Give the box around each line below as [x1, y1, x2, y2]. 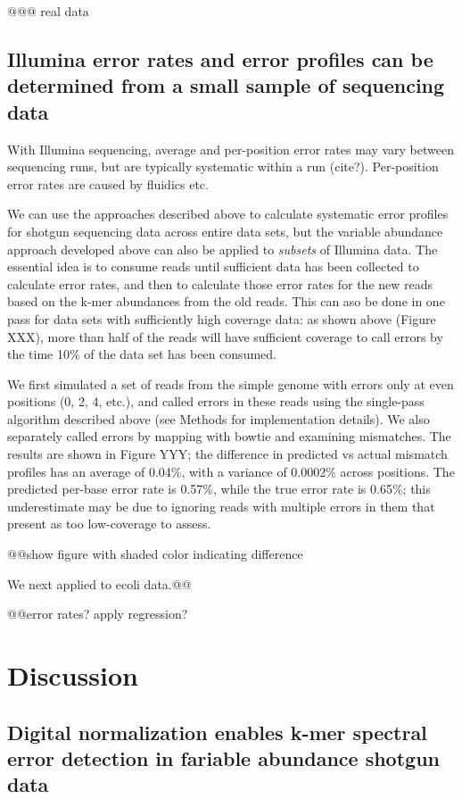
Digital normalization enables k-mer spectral [7, 718, 427, 745]
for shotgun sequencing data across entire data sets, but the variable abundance [7, 221, 443, 240]
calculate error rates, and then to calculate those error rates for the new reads [7, 274, 433, 293]
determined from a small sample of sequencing [7, 71, 445, 99]
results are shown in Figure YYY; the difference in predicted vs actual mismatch [7, 445, 448, 463]
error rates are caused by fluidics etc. [7, 174, 209, 193]
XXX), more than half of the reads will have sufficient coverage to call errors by [7, 327, 443, 345]
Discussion [7, 657, 138, 694]
